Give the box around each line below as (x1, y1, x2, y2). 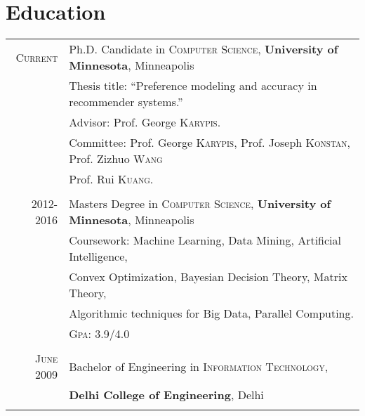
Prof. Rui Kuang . (69, 171, 154, 188)
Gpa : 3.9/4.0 (69, 325, 130, 342)
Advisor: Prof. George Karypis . (69, 114, 221, 131)
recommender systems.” (69, 93, 183, 110)
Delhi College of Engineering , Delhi (69, 386, 264, 403)
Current (15, 48, 58, 65)
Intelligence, (69, 248, 128, 265)
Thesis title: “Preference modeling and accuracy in (69, 77, 317, 94)
